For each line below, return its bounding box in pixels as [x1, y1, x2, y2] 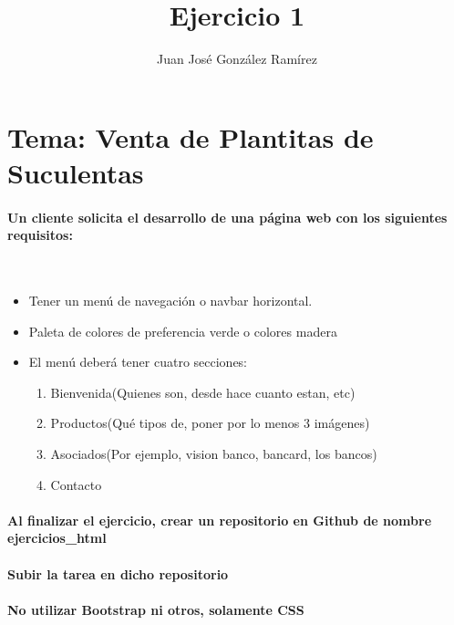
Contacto [50, 474, 102, 494]
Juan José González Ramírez [157, 49, 317, 68]
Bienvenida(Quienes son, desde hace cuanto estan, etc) [50, 382, 356, 401]
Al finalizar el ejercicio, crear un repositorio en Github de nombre [7, 510, 432, 529]
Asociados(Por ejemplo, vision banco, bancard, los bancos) [50, 444, 377, 464]
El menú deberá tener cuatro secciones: [28, 352, 248, 371]
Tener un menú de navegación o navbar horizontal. [28, 291, 313, 310]
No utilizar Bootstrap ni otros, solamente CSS [7, 599, 304, 619]
